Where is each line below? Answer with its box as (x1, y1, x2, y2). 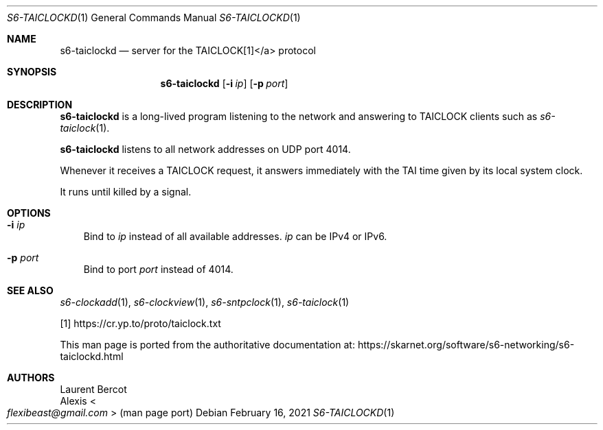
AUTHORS (7, 372, 55, 383)
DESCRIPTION (7, 99, 73, 110)
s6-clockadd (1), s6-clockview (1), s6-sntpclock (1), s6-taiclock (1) (60, 296, 350, 308)
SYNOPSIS (7, 66, 57, 77)
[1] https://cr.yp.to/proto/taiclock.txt (60, 318, 221, 329)
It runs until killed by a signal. (60, 186, 192, 198)
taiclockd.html (60, 350, 124, 362)
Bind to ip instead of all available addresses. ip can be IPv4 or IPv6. (83, 230, 387, 242)
